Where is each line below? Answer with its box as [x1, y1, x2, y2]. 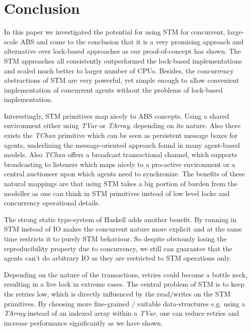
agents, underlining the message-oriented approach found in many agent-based [4, 139, 240, 150]
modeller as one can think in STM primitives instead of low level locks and [4, 188, 230, 198]
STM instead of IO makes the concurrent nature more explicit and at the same [4, 224, 242, 234]
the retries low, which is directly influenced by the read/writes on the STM [4, 288, 231, 298]
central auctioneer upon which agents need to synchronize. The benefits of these [4, 168, 245, 179]
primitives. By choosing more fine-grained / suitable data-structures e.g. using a [4, 298, 246, 308]
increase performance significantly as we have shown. [4, 317, 163, 328]
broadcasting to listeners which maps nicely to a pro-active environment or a [4, 159, 235, 169]
